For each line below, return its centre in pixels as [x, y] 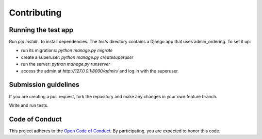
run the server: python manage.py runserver [65, 64]
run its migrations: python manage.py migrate [67, 51]
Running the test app [41, 30]
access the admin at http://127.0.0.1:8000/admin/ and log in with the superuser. [100, 71]
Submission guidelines [44, 85]
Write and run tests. [29, 105]
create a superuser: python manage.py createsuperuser [77, 57]
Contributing [35, 13]
